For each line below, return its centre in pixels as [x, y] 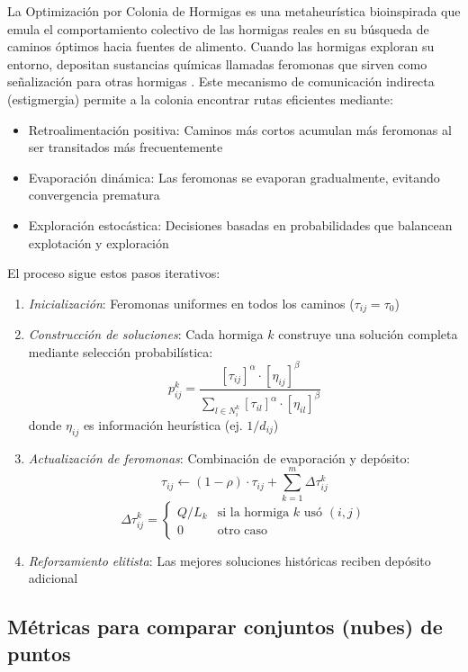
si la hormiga [253, 512]
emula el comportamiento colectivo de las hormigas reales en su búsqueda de [218, 28]
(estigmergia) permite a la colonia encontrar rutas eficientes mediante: [200, 99]
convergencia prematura [94, 195]
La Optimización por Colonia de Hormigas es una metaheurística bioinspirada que [234, 11]
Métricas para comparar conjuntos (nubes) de [225, 627]
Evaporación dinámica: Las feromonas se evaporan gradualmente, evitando [234, 177]
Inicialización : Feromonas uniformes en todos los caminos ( [191, 303]
